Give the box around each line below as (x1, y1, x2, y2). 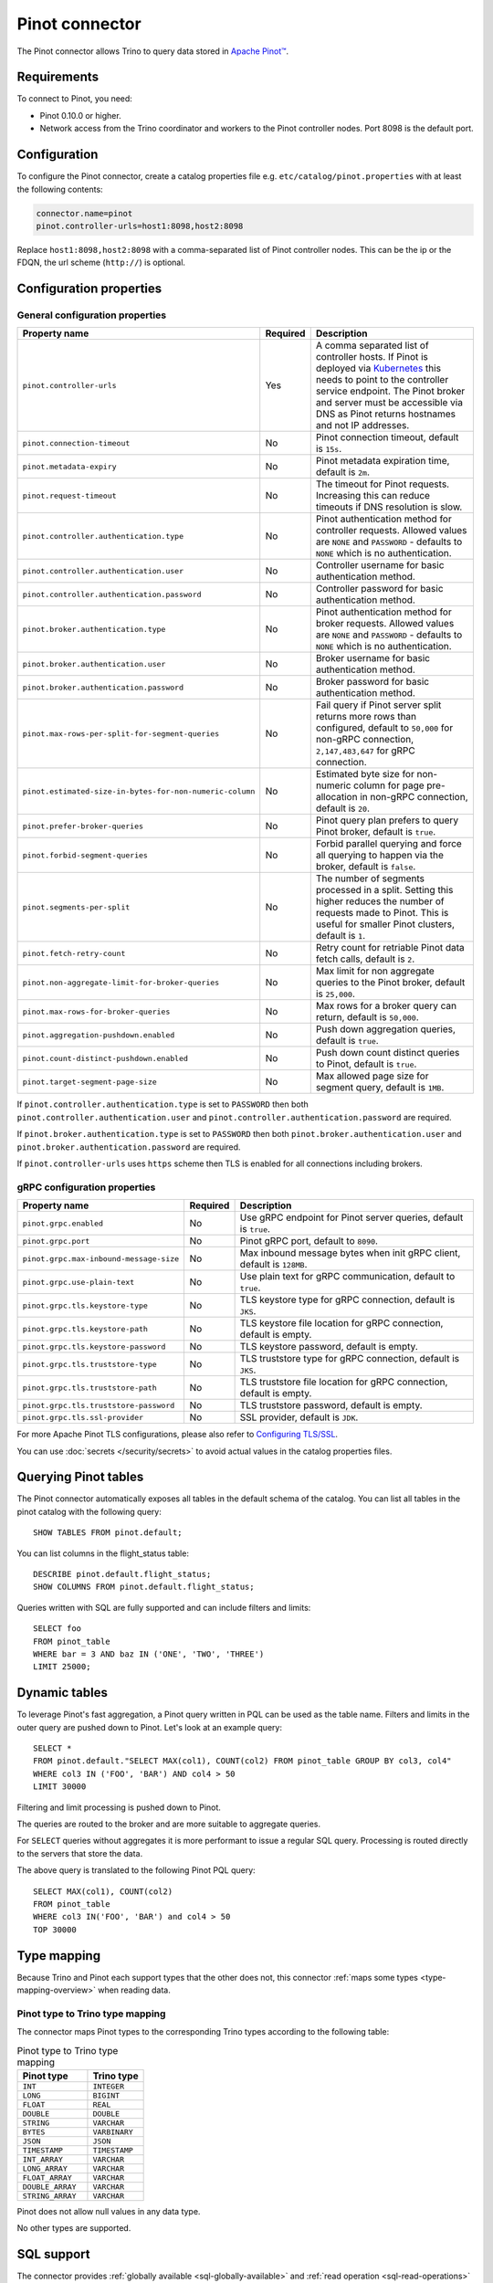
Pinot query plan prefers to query (315, 814, 459, 826)
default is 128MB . (239, 1258, 308, 1271)
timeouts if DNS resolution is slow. (315, 500, 463, 513)
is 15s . (315, 443, 342, 456)
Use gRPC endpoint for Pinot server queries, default (239, 1211, 464, 1224)
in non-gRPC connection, (359, 791, 468, 804)
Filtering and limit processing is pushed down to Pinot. (16, 1802, 221, 1813)
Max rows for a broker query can (315, 1000, 456, 1013)
